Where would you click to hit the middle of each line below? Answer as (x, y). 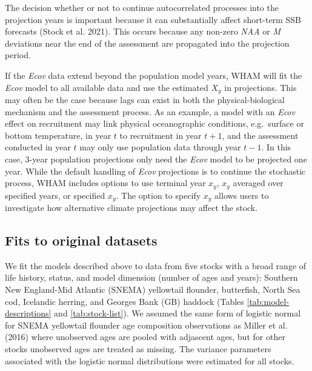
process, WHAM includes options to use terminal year (105, 183)
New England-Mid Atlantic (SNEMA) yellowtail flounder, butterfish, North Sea (153, 289)
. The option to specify (158, 195)
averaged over (258, 183)
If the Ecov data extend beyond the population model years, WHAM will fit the (154, 75)
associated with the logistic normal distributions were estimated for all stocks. (150, 360)
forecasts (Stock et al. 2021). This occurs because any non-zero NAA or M (143, 31)
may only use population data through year (160, 147)
